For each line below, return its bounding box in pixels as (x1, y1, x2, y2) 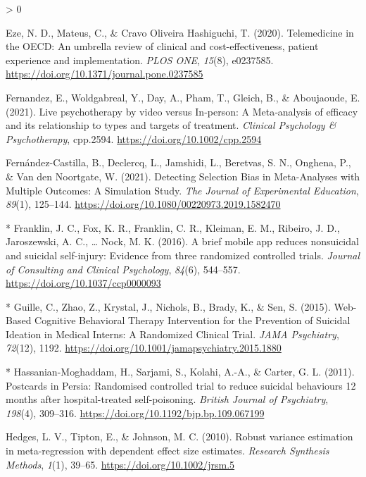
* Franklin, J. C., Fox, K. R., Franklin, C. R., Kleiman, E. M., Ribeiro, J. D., (6, 220, 340, 235)
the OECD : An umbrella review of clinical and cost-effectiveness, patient (6, 39, 319, 54)
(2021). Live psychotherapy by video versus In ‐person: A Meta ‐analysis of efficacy (6, 104, 358, 118)
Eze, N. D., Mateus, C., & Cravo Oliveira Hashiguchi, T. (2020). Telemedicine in (6, 25, 354, 39)
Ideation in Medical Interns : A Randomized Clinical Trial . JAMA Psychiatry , (6, 326, 339, 341)
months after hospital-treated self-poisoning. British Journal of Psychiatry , (6, 392, 329, 407)
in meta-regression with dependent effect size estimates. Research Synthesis (6, 443, 329, 458)
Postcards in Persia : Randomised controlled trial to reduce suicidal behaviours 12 (6, 378, 356, 392)
